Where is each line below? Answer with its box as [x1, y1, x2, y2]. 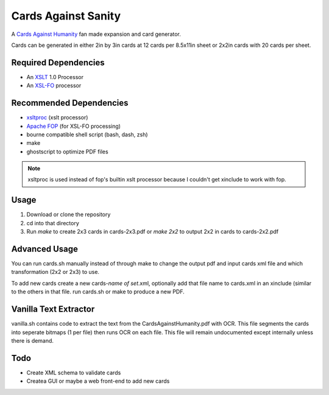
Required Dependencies [11, 57, 105, 68]
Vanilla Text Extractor [11, 304, 95, 315]
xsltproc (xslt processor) [26, 114, 88, 121]
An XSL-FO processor [26, 82, 82, 89]
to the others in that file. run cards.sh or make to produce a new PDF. [11, 288, 185, 295]
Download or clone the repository [26, 211, 111, 218]
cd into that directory [26, 219, 79, 226]
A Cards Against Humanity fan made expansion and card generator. [11, 30, 181, 38]
